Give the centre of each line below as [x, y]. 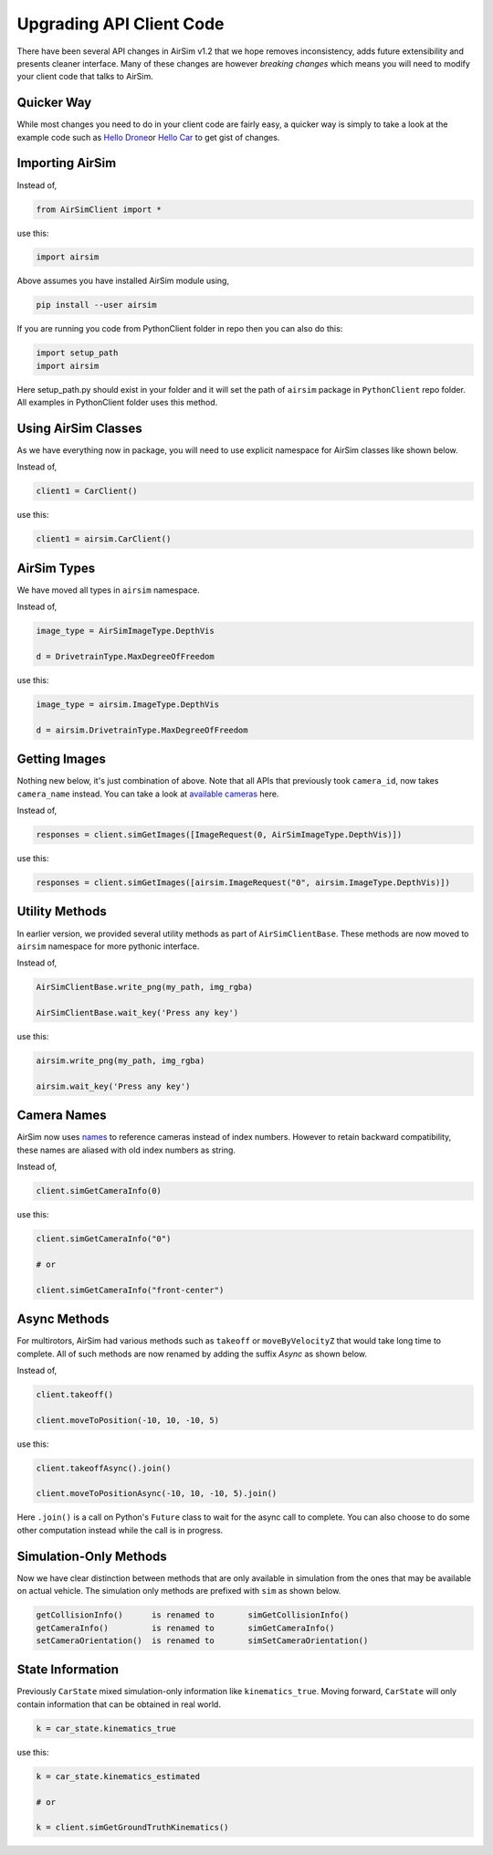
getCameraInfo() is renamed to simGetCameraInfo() [185, 1628]
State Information [68, 1670]
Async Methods [63, 1319]
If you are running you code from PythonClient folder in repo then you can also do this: [180, 329]
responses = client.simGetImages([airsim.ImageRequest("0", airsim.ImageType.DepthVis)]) [243, 883]
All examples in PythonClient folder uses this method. [117, 403]
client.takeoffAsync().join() [104, 1468]
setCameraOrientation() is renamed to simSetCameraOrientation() [202, 1640]
